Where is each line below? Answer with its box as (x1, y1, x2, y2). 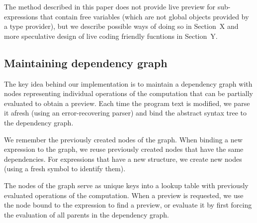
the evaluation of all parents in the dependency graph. (4, 209, 169, 220)
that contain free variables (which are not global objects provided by (40, 11, 249, 21)
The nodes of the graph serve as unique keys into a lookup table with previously (4, 180, 249, 190)
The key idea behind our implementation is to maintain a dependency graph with (4, 78, 253, 89)
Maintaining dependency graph (4, 55, 168, 70)
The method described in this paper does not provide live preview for (4, 1, 216, 11)
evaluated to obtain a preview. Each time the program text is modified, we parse (4, 98, 250, 108)
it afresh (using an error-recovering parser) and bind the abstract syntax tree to (4, 108, 247, 118)
